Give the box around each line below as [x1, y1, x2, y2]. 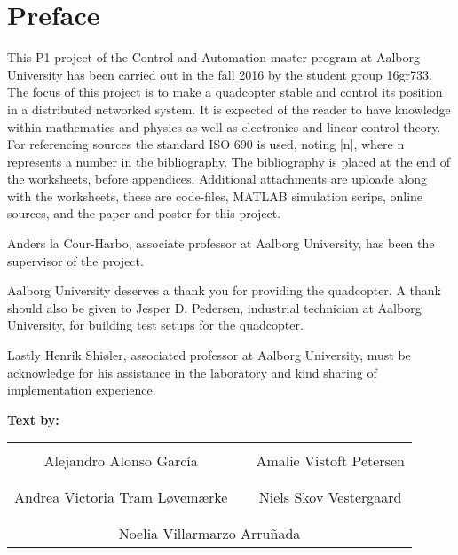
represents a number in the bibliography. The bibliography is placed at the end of [7, 152, 451, 170]
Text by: [7, 410, 59, 428]
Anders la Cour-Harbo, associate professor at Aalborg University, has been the [7, 234, 435, 253]
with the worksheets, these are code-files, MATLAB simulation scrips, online [7, 186, 423, 205]
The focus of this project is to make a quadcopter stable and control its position [7, 82, 443, 101]
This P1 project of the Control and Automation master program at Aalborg [7, 48, 420, 66]
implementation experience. [7, 380, 156, 399]
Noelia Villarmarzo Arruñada [118, 523, 301, 544]
